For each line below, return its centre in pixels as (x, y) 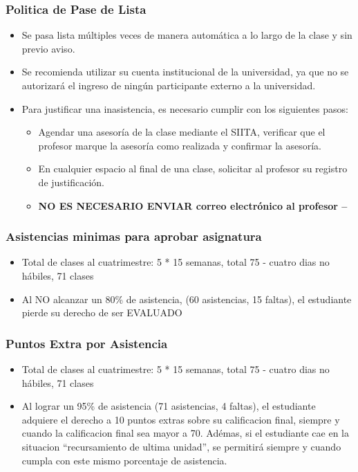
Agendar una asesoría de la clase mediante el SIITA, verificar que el (182, 132)
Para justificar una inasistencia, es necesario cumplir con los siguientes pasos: (185, 108)
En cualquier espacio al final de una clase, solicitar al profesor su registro (193, 169)
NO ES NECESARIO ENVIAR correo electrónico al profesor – (193, 205)
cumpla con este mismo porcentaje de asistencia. (124, 460)
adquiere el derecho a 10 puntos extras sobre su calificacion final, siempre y (181, 419)
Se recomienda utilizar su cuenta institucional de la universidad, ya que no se (185, 72)
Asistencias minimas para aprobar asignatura (134, 236)
